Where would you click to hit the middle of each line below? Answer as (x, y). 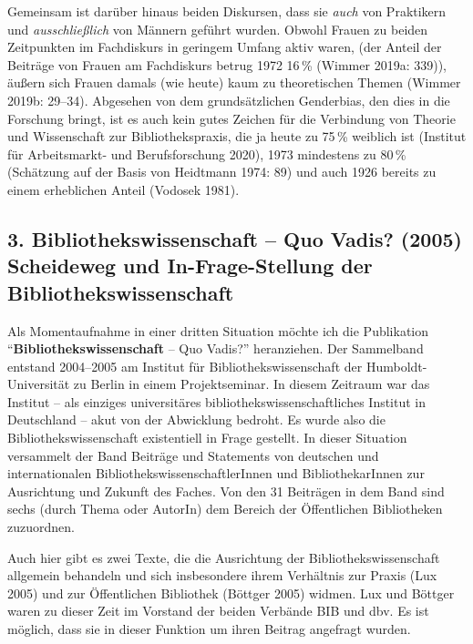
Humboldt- (396, 366)
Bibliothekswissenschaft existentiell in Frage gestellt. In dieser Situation (207, 438)
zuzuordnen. (41, 527)
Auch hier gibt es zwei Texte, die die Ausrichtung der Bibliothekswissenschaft (224, 557)
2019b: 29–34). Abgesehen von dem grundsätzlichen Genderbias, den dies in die (229, 100)
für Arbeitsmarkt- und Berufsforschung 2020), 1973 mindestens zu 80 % (207, 153)
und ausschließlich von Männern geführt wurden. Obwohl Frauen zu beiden (218, 29)
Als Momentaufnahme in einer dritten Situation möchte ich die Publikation (218, 330)
